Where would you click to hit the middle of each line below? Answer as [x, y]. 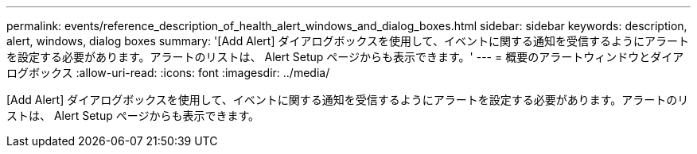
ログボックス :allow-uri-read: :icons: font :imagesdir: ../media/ [168, 73]
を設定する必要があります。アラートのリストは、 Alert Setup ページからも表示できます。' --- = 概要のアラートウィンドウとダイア [345, 57]
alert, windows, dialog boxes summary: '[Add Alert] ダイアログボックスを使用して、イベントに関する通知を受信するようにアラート [348, 41]
